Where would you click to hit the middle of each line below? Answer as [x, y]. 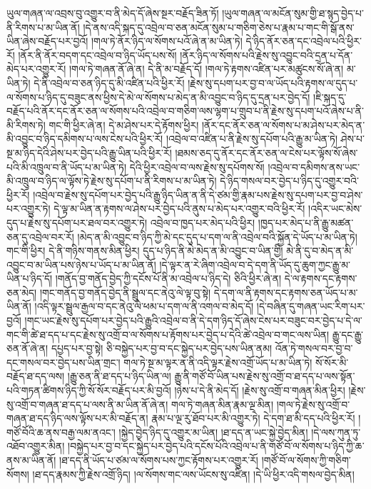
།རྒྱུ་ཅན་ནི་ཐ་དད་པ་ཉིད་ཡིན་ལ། [119, 376]
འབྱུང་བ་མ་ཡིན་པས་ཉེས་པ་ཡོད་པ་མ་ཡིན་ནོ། [81, 264]
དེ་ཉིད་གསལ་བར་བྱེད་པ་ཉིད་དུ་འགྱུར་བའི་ [289, 181]
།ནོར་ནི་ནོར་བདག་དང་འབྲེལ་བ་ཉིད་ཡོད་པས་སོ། [97, 55]
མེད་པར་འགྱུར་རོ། [36, 69]
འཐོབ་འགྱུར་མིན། [36, 446]
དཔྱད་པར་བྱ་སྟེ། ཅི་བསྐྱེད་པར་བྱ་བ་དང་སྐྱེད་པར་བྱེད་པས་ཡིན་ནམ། [162, 348]
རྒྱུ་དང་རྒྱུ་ [348, 334]
